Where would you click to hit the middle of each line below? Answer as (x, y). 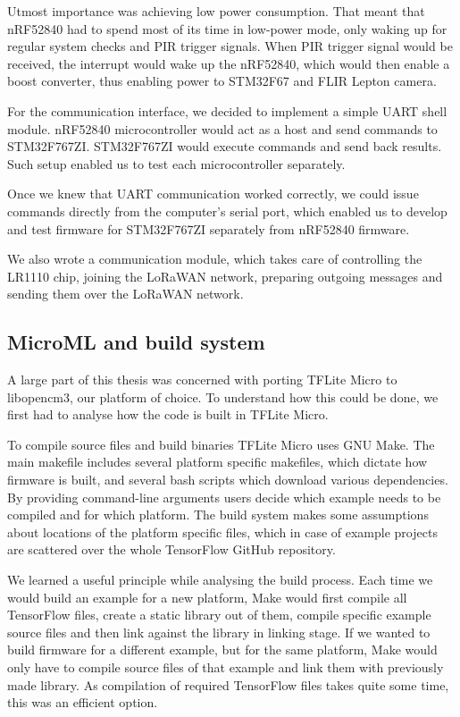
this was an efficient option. (83, 702)
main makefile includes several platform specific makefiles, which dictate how (217, 462)
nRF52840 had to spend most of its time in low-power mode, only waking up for (227, 28)
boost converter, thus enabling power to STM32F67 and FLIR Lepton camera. (222, 81)
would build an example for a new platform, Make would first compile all (207, 597)
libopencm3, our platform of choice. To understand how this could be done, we (223, 396)
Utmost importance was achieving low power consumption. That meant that (216, 11)
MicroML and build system (136, 342)
